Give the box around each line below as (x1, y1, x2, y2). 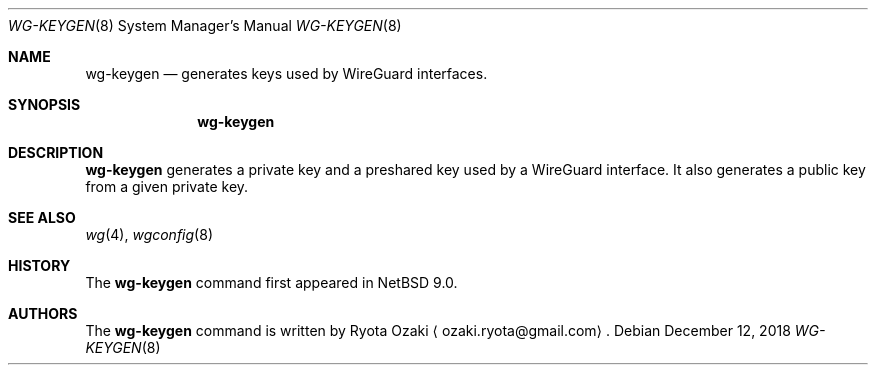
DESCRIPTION (8, 144, 104, 161)
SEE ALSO (8, 209, 76, 226)
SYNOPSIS (8, 96, 81, 113)
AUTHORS (8, 305, 78, 322)
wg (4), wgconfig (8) (85, 226, 213, 243)
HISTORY (8, 257, 71, 274)
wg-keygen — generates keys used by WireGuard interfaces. (85, 65, 488, 82)
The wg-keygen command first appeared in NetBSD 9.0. (85, 274, 458, 291)
